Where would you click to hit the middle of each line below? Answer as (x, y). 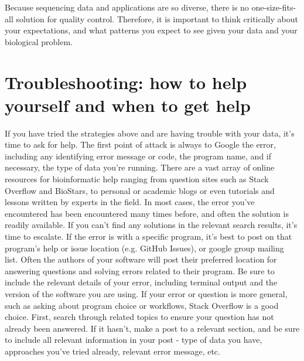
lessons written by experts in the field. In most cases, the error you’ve (130, 202)
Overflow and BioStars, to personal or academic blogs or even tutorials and (140, 190)
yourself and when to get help (128, 105)
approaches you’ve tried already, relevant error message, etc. (112, 351)
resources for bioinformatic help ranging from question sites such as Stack (137, 179)
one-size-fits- (274, 7)
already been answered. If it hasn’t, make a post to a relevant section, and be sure (152, 328)
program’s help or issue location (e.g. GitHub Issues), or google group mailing (144, 248)
